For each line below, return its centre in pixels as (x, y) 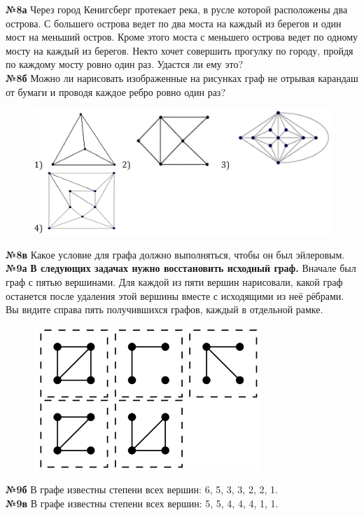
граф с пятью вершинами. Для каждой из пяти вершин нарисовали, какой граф (174, 282)
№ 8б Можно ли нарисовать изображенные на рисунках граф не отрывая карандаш (182, 77)
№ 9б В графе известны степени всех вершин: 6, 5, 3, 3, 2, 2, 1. (142, 489)
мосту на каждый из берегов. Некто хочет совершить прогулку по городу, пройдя (180, 50)
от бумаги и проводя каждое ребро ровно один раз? (115, 91)
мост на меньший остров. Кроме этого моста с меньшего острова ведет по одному (182, 37)
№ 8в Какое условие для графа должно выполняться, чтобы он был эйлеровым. (175, 254)
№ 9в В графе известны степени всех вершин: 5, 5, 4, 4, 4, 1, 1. (142, 503)
